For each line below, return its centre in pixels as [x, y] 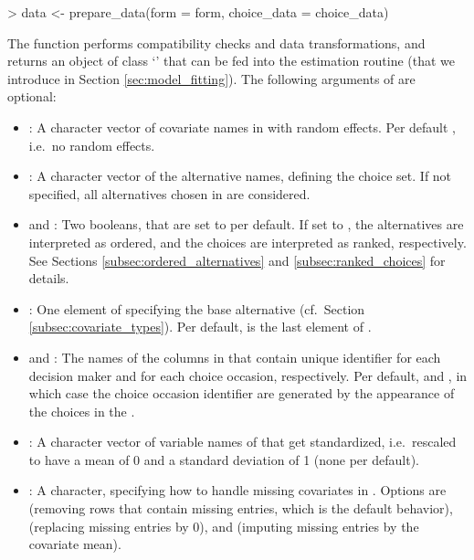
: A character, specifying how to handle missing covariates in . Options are [237, 490]
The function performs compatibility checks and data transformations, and [216, 42]
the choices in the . [82, 411]
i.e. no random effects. [92, 145]
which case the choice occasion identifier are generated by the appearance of [242, 393]
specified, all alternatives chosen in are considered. [169, 193]
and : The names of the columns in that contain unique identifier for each [235, 357]
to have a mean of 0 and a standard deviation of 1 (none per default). [224, 459]
